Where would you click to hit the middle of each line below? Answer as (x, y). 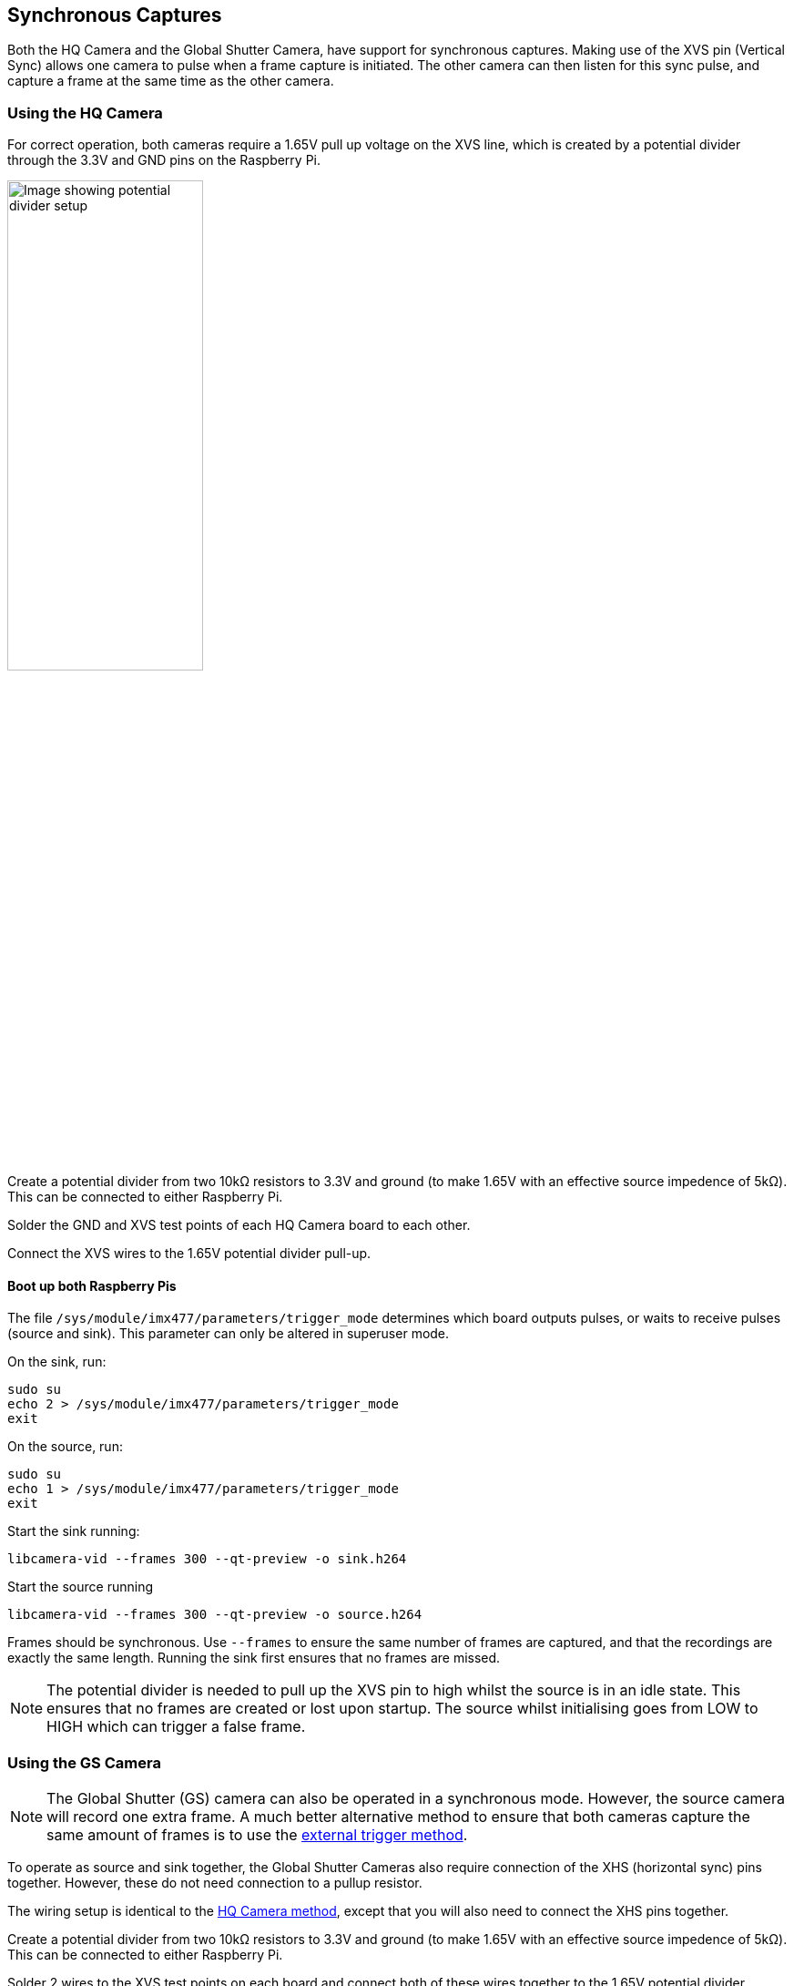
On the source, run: (65, 1447)
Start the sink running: (74, 1531)
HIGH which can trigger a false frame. (176, 1727)
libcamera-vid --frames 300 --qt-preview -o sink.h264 (207, 1559)
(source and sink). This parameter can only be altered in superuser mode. (229, 1334)
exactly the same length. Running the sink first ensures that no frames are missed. (254, 1658)
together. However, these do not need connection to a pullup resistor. (215, 1883)
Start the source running (80, 1587)
